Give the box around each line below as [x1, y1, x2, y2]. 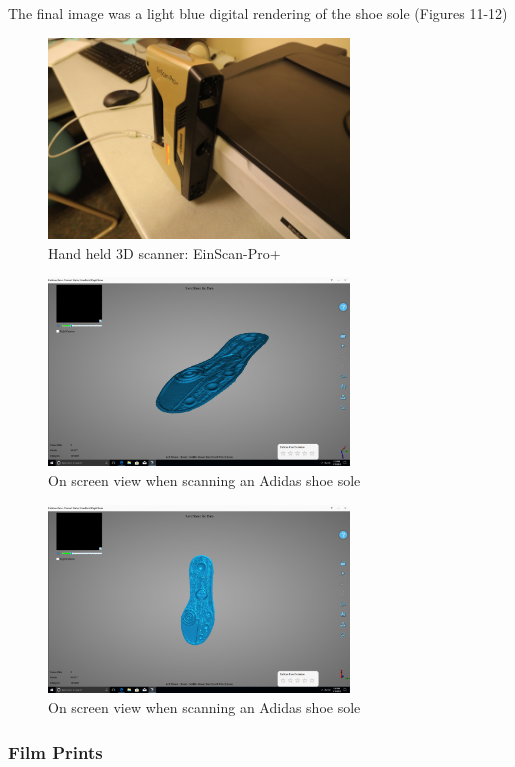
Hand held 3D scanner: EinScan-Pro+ [48, 242, 281, 263]
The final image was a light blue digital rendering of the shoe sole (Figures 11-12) [8, 3, 508, 23]
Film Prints [8, 739, 103, 764]
